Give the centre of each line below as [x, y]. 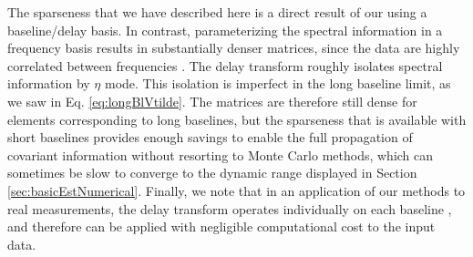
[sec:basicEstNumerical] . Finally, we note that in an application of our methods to [236, 190]
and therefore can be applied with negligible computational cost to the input [221, 226]
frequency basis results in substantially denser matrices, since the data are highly [234, 48]
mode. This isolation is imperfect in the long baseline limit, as [278, 83]
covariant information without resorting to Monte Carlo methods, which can [221, 154]
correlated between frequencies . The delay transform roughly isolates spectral [225, 65]
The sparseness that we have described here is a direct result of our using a [217, 12]
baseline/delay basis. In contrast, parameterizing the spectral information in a [225, 30]
